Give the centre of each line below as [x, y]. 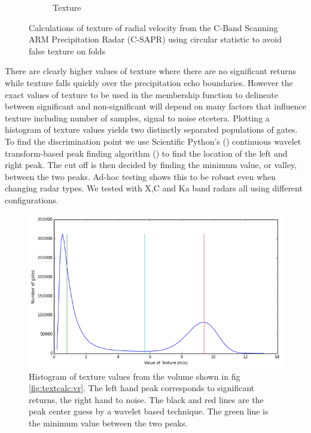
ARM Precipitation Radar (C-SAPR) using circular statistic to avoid [155, 39]
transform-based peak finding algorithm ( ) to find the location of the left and [146, 153]
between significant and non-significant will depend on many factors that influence [155, 106]
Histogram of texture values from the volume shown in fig [135, 376]
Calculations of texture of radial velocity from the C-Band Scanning [153, 27]
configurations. [32, 199]
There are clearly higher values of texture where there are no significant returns [151, 71]
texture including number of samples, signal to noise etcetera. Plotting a [137, 118]
